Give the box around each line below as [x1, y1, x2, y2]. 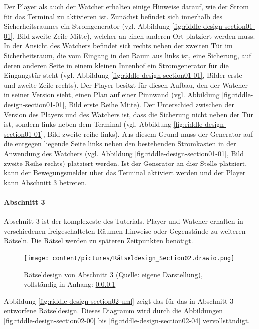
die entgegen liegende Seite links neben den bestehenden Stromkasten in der [4, 138, 236, 149]
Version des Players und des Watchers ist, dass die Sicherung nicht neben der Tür [4, 109, 254, 119]
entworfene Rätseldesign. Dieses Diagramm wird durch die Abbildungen [4, 305, 223, 316]
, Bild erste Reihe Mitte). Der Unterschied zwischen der [64, 99, 234, 109]
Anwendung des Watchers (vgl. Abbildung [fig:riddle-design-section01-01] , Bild [4, 148, 244, 158]
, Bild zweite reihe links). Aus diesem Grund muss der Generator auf [43, 128, 253, 139]
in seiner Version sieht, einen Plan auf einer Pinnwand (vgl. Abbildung [4, 89, 220, 100]
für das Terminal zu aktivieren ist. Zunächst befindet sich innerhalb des [4, 11, 223, 21]
